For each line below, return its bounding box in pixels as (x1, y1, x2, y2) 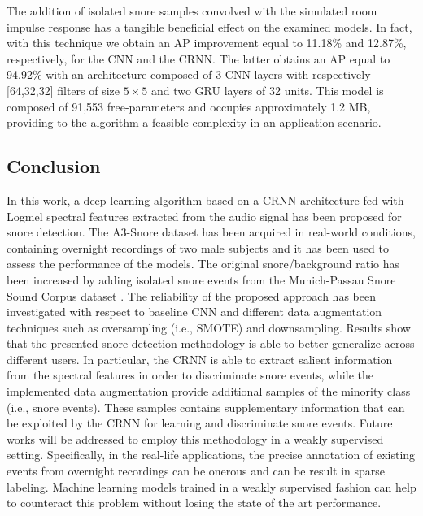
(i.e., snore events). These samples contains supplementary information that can (7, 398, 405, 415)
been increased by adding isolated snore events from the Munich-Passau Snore (7, 271, 396, 288)
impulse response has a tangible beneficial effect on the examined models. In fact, (7, 18, 412, 35)
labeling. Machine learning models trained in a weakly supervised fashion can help (7, 478, 416, 495)
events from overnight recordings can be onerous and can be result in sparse (7, 462, 386, 479)
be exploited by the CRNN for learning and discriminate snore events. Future (7, 414, 393, 431)
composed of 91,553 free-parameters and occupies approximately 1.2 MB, (7, 98, 371, 115)
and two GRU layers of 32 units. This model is (150, 81, 384, 98)
